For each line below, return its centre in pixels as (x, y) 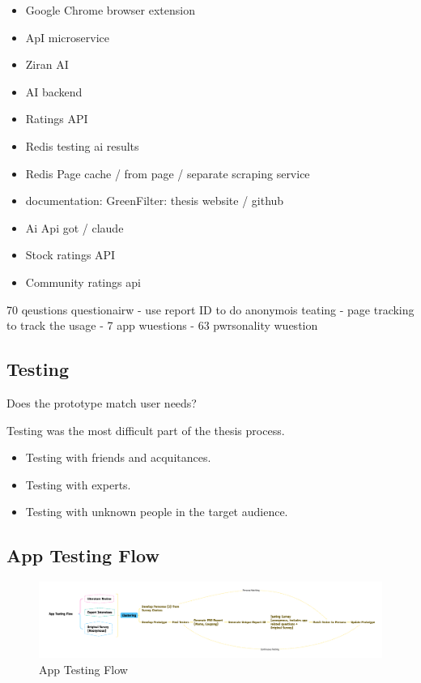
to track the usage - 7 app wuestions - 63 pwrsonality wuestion (162, 325)
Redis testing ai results (82, 145)
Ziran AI (47, 64)
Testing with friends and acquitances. (118, 457)
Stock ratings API (70, 255)
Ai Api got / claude (74, 227)
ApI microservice (67, 37)
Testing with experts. (78, 484)
